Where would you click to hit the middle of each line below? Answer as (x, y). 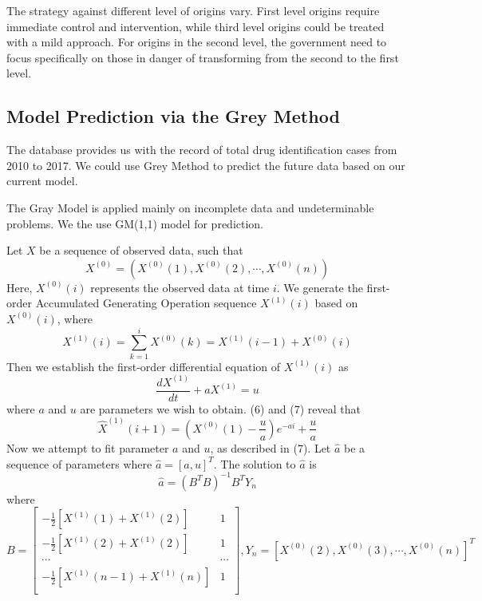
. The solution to (255, 463)
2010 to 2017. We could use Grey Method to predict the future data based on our (206, 165)
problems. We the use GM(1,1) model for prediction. (135, 223)
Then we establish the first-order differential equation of (143, 366)
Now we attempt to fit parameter (88, 447)
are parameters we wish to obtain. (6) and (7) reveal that (220, 408)
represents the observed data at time (180, 287)
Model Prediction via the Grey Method (173, 116)
